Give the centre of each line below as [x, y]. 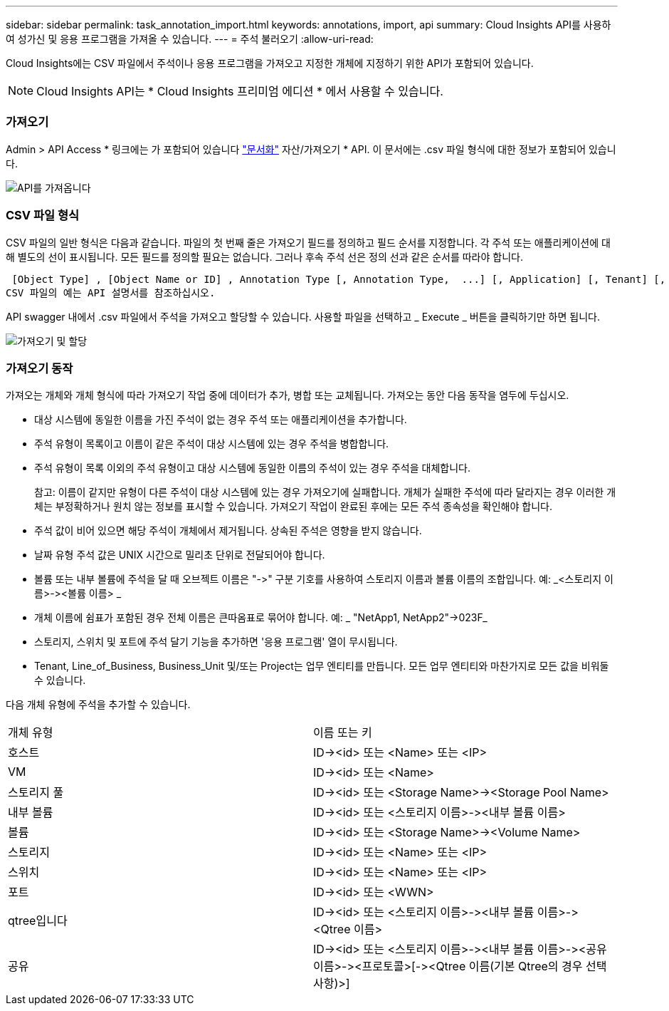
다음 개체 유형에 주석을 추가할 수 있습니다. [98, 705]
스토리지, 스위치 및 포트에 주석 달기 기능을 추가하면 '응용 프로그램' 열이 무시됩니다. [216, 642]
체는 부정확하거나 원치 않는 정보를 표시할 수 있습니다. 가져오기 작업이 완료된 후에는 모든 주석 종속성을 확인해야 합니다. [293, 507]
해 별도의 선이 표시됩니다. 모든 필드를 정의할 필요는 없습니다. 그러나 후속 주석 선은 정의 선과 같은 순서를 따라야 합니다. [264, 256]
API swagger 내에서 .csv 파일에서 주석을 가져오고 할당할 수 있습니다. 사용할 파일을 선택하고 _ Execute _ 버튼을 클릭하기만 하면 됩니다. [303, 316]
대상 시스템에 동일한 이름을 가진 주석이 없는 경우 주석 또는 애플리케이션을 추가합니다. [221, 420]
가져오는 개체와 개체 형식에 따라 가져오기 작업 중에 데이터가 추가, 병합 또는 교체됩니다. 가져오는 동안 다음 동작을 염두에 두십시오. [288, 395]
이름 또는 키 [343, 733]
